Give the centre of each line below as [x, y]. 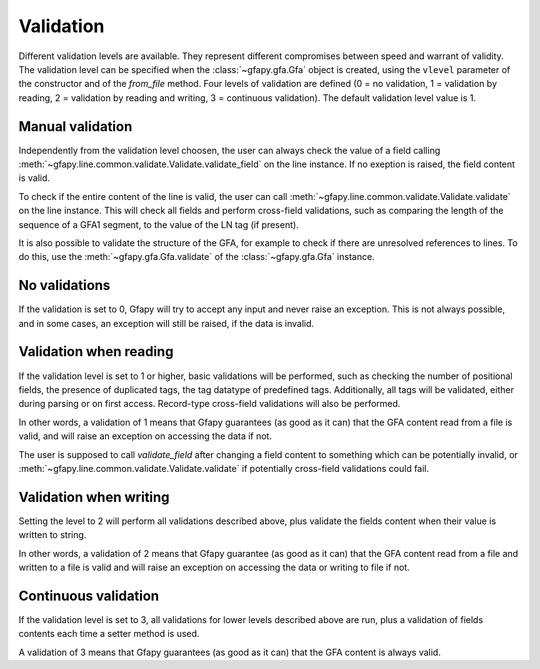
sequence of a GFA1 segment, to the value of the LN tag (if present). [158, 224]
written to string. [52, 535]
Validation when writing [94, 496]
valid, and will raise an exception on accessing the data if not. [145, 436]
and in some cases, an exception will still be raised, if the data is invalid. [166, 323]
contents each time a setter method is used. [109, 634]
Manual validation [75, 126]
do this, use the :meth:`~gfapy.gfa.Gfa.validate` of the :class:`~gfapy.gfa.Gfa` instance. [196, 257]
